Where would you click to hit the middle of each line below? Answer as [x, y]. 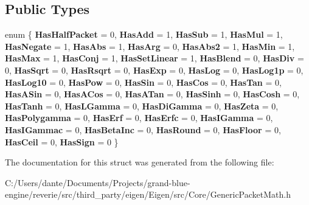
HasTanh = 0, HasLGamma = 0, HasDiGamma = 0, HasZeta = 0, [142, 106]
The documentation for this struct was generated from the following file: [140, 162]
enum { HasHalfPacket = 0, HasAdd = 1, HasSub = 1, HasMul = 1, [144, 34]
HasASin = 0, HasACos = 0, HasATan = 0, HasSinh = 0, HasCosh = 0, [152, 94]
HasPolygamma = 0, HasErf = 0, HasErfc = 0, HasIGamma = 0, [139, 118]
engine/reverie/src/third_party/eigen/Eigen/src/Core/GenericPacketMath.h [148, 194]
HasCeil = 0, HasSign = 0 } [62, 141]
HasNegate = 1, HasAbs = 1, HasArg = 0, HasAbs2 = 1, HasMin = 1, [150, 46]
